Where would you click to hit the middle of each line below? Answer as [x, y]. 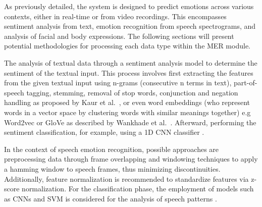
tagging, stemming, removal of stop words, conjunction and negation [132, 92]
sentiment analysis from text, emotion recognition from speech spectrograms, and [130, 26]
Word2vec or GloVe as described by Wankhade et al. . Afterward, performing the [130, 122]
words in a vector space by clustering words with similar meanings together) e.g [127, 112]
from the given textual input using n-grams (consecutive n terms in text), [118, 83]
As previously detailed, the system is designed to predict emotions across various [129, 6]
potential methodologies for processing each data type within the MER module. [127, 46]
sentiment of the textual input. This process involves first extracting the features [129, 72]
